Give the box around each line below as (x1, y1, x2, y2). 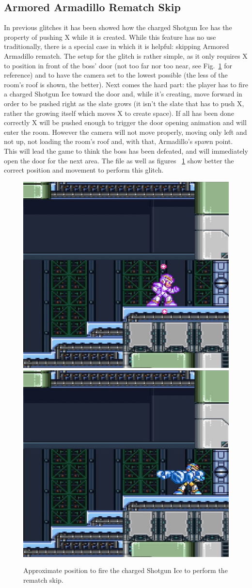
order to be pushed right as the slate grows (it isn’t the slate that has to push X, (4, 98, 244, 108)
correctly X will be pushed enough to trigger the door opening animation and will (4, 117, 247, 127)
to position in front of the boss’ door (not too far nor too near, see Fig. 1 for (4, 60, 232, 70)
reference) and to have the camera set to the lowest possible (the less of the (4, 70, 228, 80)
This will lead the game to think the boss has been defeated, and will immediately (4, 145, 248, 156)
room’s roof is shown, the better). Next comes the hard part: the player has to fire (4, 79, 248, 89)
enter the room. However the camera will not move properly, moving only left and (4, 127, 247, 137)
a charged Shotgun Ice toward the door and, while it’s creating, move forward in (4, 89, 242, 99)
